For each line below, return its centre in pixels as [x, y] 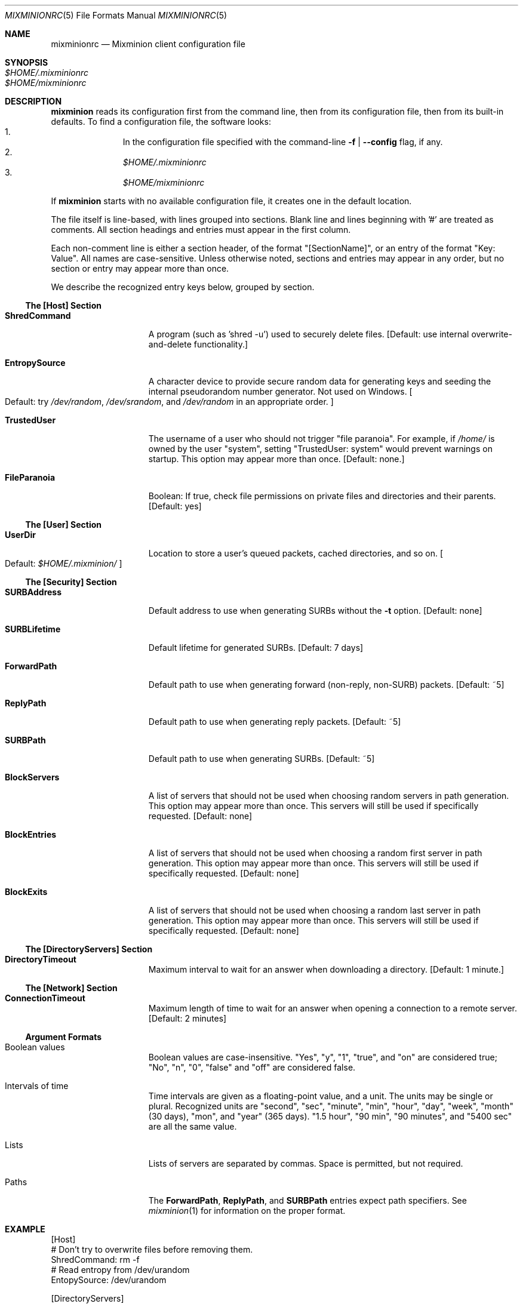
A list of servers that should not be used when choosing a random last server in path [314, 910]
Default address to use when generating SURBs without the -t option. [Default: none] [315, 611]
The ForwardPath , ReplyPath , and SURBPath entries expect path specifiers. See [307, 1200]
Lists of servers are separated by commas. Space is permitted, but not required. [306, 1163]
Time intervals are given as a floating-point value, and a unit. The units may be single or [321, 1096]
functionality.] [221, 344]
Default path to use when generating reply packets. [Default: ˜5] [275, 722]
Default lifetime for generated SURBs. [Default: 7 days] [256, 648]
